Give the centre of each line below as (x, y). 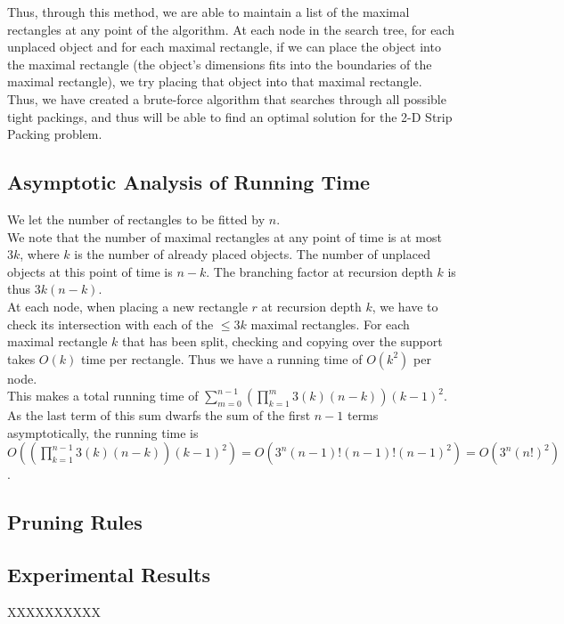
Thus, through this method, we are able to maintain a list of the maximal (208, 12)
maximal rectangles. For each (330, 324)
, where (40, 254)
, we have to (405, 306)
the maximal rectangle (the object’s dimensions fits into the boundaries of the (220, 64)
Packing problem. (55, 134)
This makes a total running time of (103, 396)
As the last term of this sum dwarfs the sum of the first (159, 415)
